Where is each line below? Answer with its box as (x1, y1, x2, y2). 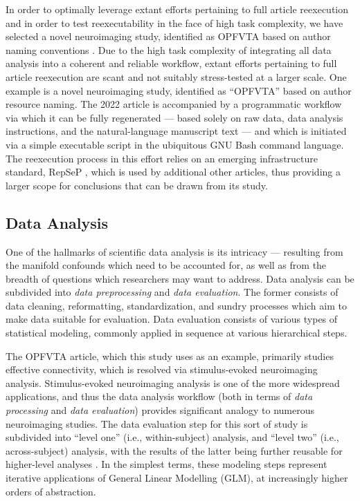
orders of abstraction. (6, 484, 96, 498)
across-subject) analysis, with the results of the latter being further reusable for (6, 443, 343, 457)
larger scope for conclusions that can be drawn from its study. (6, 178, 268, 192)
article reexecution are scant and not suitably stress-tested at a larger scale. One (6, 69, 347, 84)
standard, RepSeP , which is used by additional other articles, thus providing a (6, 164, 341, 179)
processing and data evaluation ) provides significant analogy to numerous (6, 403, 315, 417)
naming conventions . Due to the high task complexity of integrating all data (6, 42, 332, 57)
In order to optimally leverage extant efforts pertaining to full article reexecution (6, 2, 349, 16)
